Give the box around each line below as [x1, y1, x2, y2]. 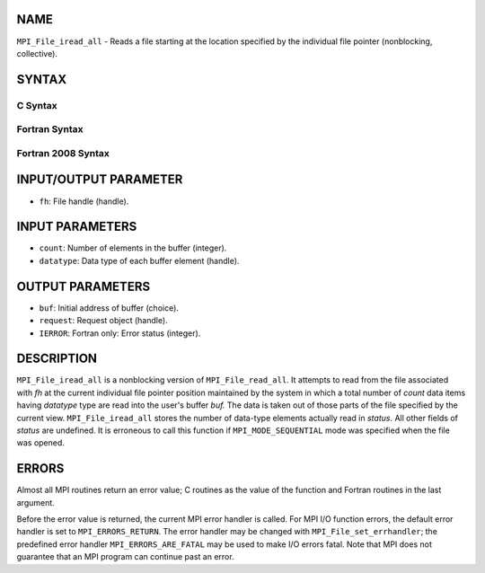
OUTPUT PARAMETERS [16, 278, 151, 294]
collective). [16, 48, 58, 58]
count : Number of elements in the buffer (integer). [39, 242, 227, 253]
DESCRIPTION [16, 351, 98, 366]
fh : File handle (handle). [39, 196, 129, 207]
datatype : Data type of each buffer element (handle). [39, 255, 240, 266]
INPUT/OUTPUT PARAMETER [16, 172, 183, 188]
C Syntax [16, 99, 57, 111]
